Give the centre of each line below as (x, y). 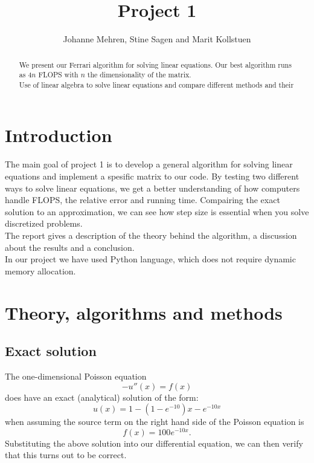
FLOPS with (58, 75)
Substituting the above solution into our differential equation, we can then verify (154, 443)
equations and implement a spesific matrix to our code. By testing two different (152, 176)
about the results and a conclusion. (70, 247)
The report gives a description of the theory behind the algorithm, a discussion (151, 235)
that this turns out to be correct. (66, 455)
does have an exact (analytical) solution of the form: (102, 397)
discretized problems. (44, 223)
